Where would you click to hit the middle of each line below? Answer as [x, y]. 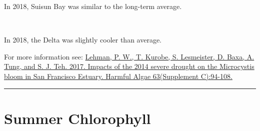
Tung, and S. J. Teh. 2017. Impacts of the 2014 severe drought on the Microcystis [129, 66]
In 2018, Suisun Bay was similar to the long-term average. [93, 6]
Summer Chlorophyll [77, 118]
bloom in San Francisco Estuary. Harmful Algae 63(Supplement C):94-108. [118, 76]
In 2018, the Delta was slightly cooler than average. [83, 40]
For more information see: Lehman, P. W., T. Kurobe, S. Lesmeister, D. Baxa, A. [129, 56]
